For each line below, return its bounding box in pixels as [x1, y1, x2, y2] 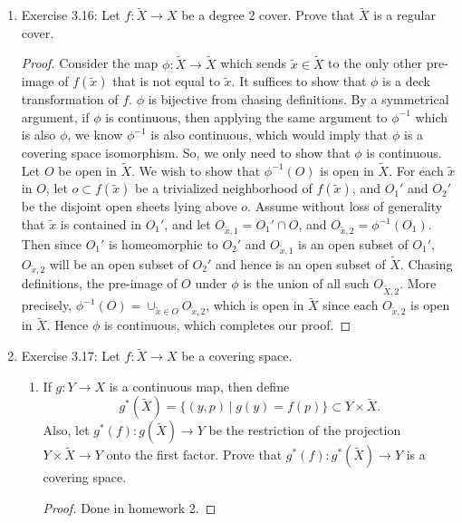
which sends [220, 53, 287, 73]
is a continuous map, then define [109, 376, 290, 395]
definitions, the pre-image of [21, 274, 178, 293]
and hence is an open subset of [215, 254, 386, 273]
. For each [389, 160, 444, 179]
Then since [21, 234, 82, 253]
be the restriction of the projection [208, 421, 401, 440]
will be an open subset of [49, 254, 188, 273]
